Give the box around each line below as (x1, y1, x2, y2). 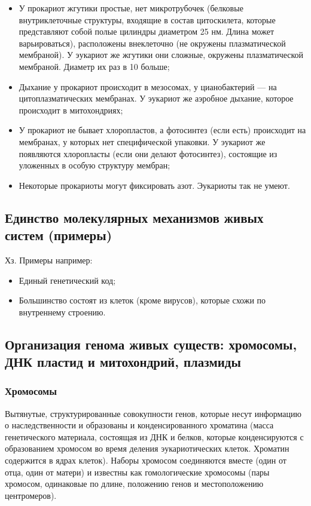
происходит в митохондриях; (19, 103, 123, 116)
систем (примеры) (5, 226, 112, 244)
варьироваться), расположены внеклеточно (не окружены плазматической (19, 36, 286, 49)
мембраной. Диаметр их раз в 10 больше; (19, 60, 170, 72)
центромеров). (5, 489, 57, 501)
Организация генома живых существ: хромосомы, (5, 335, 297, 353)
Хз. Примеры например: (5, 253, 93, 266)
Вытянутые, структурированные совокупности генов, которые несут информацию (5, 407, 301, 419)
